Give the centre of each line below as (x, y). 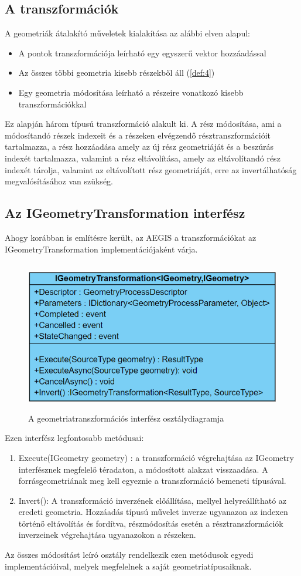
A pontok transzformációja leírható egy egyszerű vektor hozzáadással (142, 53)
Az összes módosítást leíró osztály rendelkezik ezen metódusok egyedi (129, 555)
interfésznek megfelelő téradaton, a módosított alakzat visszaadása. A (143, 469)
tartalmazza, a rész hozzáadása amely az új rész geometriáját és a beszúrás (139, 146)
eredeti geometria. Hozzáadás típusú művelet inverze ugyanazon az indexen (153, 512)
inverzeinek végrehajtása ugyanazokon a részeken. (107, 535)
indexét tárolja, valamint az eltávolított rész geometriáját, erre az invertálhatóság (151, 169)
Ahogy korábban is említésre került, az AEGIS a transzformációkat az (131, 237)
